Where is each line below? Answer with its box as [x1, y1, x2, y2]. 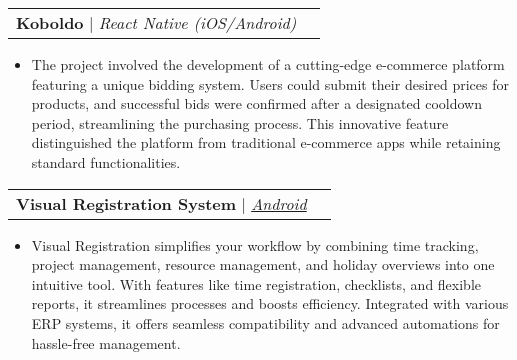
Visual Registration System [16, 191, 237, 215]
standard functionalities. [31, 151, 181, 172]
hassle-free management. [31, 332, 181, 353]
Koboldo [16, 11, 84, 34]
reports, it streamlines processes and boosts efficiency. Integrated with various [31, 293, 509, 314]
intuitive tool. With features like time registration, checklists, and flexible [31, 273, 482, 294]
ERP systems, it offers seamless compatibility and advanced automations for [31, 312, 500, 333]
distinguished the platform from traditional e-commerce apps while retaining [31, 132, 501, 153]
